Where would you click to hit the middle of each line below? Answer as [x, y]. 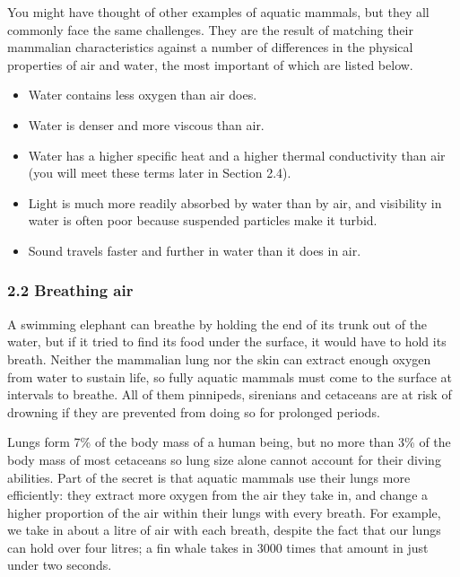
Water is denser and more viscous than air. [146, 124]
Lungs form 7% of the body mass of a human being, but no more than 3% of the [229, 442]
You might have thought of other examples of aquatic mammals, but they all [218, 12]
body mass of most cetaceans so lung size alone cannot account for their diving [224, 459]
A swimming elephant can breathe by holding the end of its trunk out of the [217, 323]
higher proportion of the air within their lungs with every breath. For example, [224, 512]
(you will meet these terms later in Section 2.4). [160, 173]
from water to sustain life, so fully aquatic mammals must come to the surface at [230, 376]
